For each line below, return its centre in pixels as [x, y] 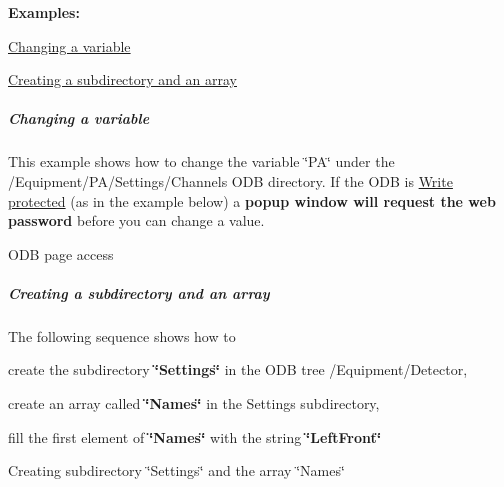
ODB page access [61, 253]
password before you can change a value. [136, 220]
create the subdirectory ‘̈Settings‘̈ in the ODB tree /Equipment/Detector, [238, 369]
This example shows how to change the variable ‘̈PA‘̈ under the [201, 161]
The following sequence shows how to [122, 335]
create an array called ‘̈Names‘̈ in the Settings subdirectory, [194, 403]
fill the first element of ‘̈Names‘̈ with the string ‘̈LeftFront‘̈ [195, 436]
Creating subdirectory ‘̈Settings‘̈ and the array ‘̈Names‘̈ [176, 470]
